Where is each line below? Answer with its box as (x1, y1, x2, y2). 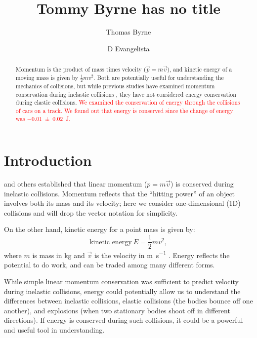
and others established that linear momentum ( (4, 179, 147, 189)
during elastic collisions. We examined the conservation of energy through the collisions (15, 98, 240, 107)
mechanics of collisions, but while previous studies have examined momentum (15, 81, 215, 90)
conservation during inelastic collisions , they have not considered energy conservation (15, 90, 236, 98)
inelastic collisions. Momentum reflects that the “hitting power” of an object (4, 188, 235, 198)
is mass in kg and (32, 250, 85, 260)
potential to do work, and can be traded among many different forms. (4, 260, 215, 270)
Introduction (4, 150, 92, 170)
